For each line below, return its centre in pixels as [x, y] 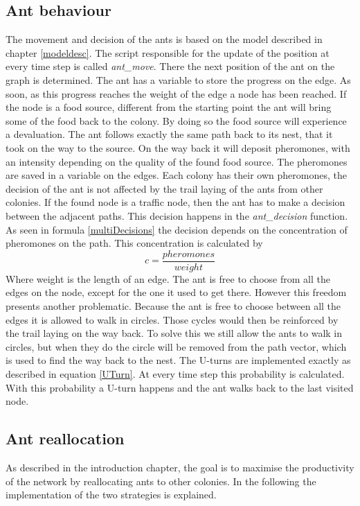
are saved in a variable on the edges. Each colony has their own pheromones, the [176, 175]
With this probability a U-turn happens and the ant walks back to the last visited [180, 387]
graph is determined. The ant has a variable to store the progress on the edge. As [178, 79]
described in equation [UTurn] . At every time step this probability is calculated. [175, 373]
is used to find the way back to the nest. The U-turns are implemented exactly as [178, 360]
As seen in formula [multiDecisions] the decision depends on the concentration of [177, 229]
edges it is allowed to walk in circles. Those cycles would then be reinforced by [172, 319]
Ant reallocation [65, 438]
